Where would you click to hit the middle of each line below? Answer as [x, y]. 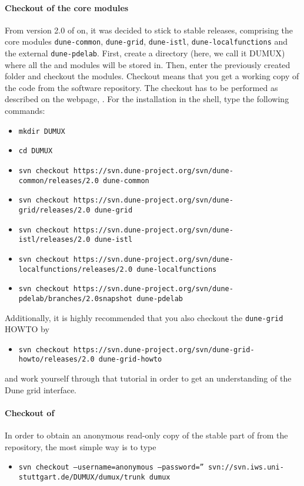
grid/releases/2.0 [54, 210]
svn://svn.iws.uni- [246, 468]
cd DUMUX [36, 151]
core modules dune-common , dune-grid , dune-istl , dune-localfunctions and [146, 41]
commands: [25, 111]
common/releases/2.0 [59, 180]
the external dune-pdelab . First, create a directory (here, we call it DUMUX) [145, 53]
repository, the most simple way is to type [81, 446]
